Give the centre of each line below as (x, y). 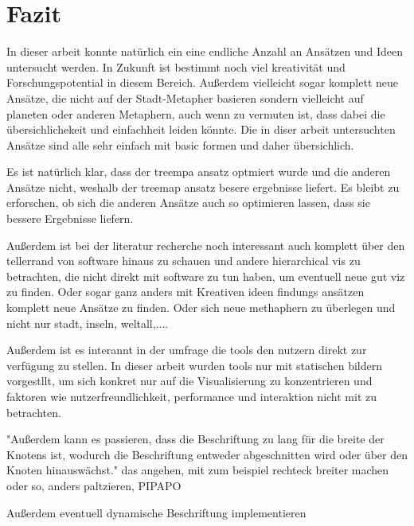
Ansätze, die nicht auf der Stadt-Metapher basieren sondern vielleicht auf (185, 97)
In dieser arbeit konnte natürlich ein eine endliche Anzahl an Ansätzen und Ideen (205, 51)
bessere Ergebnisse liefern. (70, 218)
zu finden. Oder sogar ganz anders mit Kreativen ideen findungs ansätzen (186, 292)
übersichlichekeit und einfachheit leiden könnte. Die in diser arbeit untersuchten (201, 129)
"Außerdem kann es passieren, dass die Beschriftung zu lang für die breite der (195, 439)
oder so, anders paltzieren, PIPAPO (94, 485)
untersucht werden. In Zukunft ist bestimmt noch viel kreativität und (176, 66)
